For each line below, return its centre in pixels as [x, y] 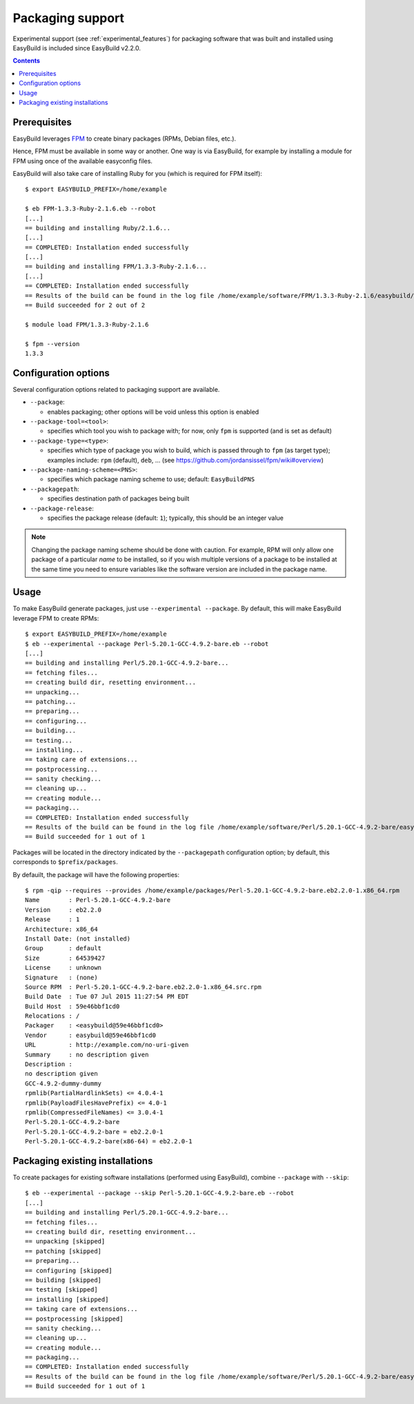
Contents [27, 61]
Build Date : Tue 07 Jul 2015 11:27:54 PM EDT [107, 997]
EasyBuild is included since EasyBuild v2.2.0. [77, 48]
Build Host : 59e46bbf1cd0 [72, 1006]
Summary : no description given [87, 1054]
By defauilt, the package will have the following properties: [96, 874]
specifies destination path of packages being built [118, 499]
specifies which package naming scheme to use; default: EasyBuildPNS [151, 479]
